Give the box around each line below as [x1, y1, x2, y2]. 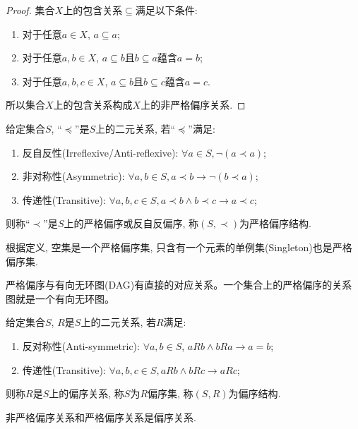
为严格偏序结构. [239, 216, 311, 231]
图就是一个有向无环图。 [6, 291, 114, 306]
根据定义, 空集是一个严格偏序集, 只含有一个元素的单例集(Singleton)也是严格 [6, 239, 352, 254]
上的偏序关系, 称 [49, 386, 124, 401]
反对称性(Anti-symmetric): [22, 338, 140, 353]
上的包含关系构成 [53, 97, 133, 112]
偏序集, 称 [148, 386, 193, 401]
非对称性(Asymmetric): [22, 169, 125, 183]
